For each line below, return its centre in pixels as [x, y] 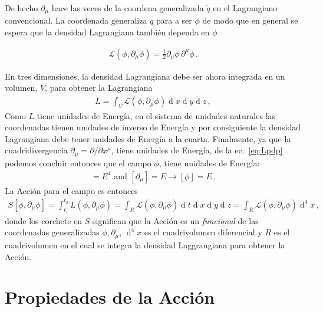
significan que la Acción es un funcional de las [176, 220]
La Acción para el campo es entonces [71, 190]
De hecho [22, 8]
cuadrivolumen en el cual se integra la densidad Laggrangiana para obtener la [145, 244]
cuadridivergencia [36, 150]
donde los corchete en [44, 220]
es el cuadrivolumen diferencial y [203, 232]
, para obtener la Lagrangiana [99, 88]
